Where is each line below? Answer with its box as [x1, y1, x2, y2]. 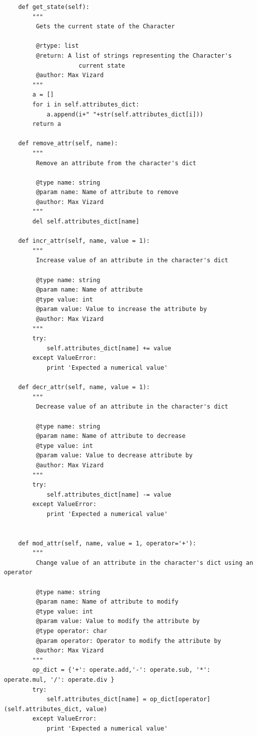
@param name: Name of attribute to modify [36, 598, 178, 606]
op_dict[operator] [150, 696, 211, 703]
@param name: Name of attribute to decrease [36, 432, 186, 440]
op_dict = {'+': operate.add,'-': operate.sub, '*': [32, 666, 211, 674]
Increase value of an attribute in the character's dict [36, 257, 229, 264]
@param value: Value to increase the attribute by [36, 306, 207, 313]
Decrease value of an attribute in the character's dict [36, 403, 229, 411]
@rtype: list [36, 42, 79, 50]
